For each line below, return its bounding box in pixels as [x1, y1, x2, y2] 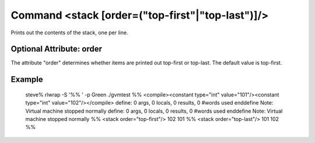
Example [10, 74, 43, 84]
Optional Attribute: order [10, 44, 102, 54]
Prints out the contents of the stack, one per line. [10, 29, 128, 36]
